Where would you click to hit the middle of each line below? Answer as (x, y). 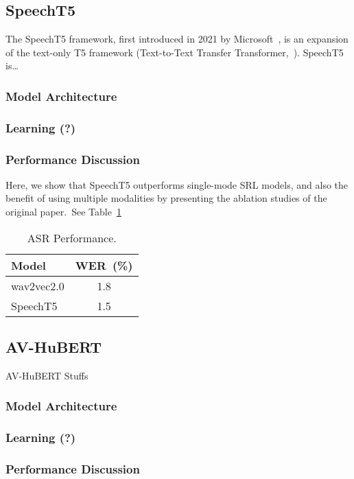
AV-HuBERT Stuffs (47, 375)
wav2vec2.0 (38, 285)
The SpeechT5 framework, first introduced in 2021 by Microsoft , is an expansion (177, 39)
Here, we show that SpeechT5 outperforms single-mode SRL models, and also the (177, 184)
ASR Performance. (72, 237)
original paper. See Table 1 (63, 212)
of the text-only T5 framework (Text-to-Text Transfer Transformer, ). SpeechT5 (175, 52)
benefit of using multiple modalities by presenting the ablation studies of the (166, 198)
